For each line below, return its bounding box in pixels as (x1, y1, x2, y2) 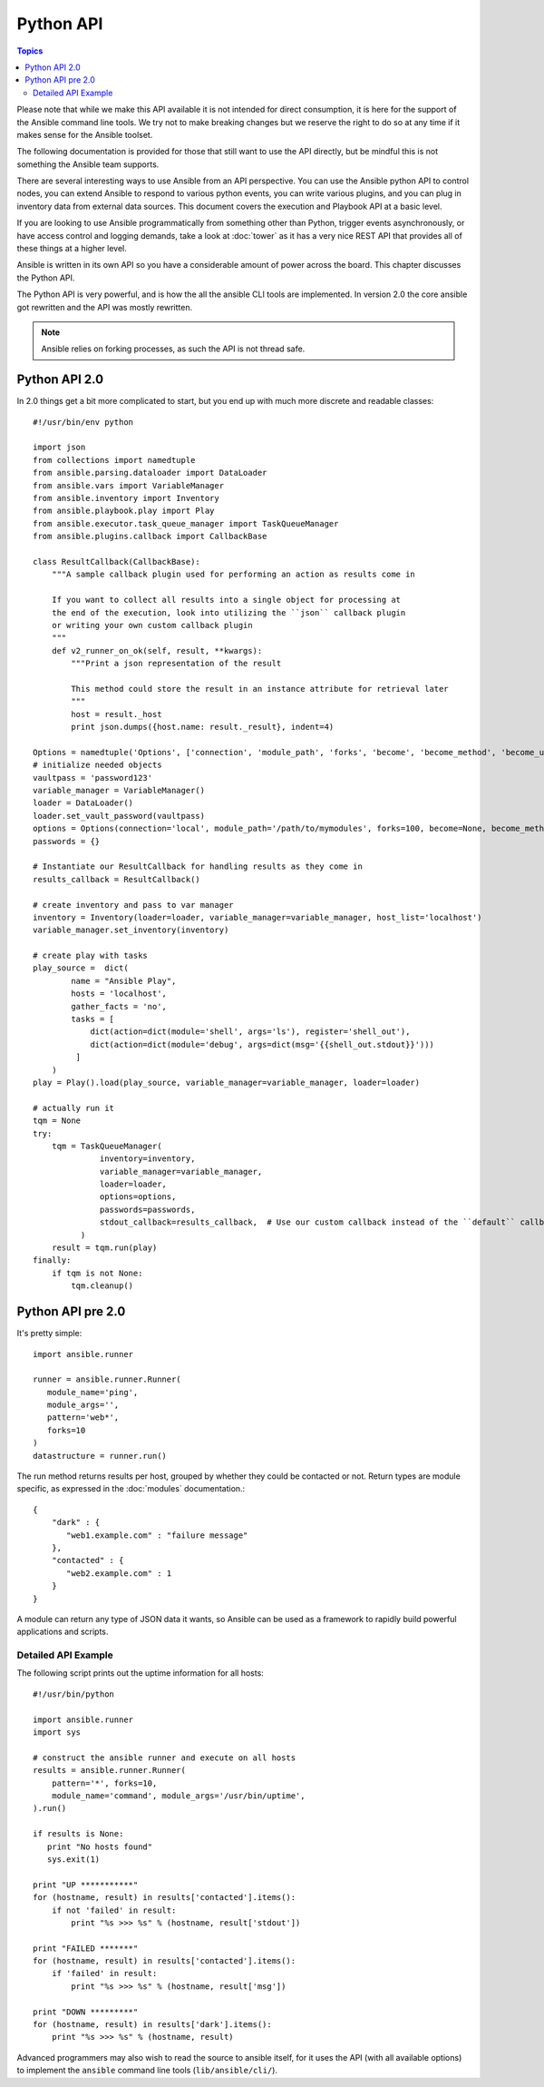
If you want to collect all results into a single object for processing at (51, 595, 402, 605)
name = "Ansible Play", (71, 976, 177, 986)
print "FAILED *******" (33, 1943, 139, 1954)
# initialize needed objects (33, 760, 162, 771)
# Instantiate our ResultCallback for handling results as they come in (33, 861, 363, 871)
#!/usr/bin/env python (33, 417, 134, 427)
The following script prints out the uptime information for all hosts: (16, 1668, 265, 1678)
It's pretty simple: (16, 1328, 83, 1339)
